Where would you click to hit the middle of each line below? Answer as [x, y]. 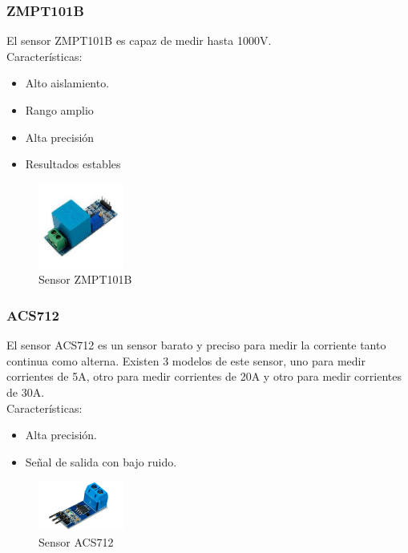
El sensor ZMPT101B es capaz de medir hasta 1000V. [139, 40]
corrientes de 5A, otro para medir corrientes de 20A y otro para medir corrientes [204, 376]
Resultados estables [73, 164]
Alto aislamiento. [67, 83]
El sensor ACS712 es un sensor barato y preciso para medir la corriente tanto [196, 345]
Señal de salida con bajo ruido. [101, 461]
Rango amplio [59, 110]
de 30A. [26, 392]
